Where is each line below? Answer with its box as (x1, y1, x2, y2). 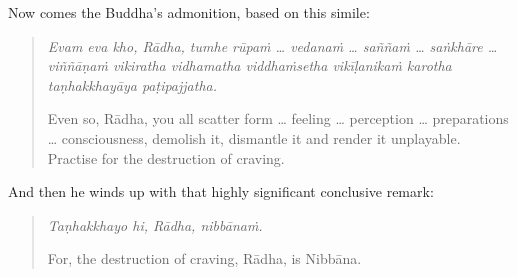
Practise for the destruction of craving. (47, 147, 285, 168)
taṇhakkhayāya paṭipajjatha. (47, 74, 218, 95)
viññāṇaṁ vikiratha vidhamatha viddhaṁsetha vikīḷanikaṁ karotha (47, 55, 452, 76)
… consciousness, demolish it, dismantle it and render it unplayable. (47, 127, 461, 148)
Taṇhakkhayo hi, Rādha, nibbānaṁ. (47, 214, 263, 235)
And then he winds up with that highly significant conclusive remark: (8, 181, 434, 202)
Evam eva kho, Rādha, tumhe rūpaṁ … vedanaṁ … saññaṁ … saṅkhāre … (47, 35, 498, 56)
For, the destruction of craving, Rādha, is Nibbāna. (47, 248, 362, 269)
